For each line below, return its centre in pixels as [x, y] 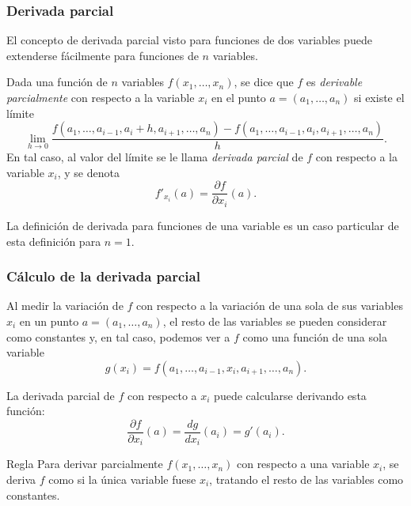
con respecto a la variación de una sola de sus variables [270, 306]
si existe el [379, 97]
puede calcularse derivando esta [290, 395]
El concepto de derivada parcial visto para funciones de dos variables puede [189, 40]
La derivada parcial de [61, 395]
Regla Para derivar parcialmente [85, 464]
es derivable [334, 82]
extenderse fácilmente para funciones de [103, 55]
